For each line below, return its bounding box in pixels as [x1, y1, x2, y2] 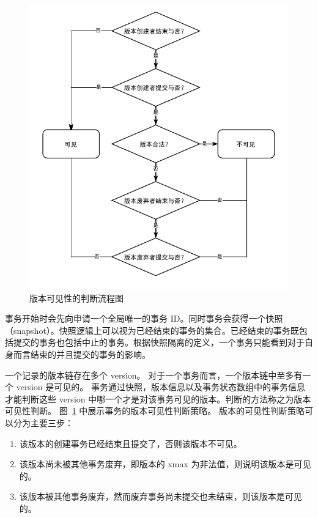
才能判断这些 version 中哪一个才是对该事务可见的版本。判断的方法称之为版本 [5, 392, 311, 405]
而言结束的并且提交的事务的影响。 [13, 348, 150, 361]
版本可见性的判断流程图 [29, 291, 124, 304]
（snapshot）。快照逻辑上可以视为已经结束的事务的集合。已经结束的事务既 [5, 324, 299, 336]
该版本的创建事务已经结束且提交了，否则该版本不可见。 [19, 437, 242, 450]
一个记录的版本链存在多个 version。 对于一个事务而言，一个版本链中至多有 [5, 368, 303, 381]
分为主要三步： [13, 416, 73, 429]
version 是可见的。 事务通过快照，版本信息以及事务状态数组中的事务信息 [16, 380, 305, 393]
